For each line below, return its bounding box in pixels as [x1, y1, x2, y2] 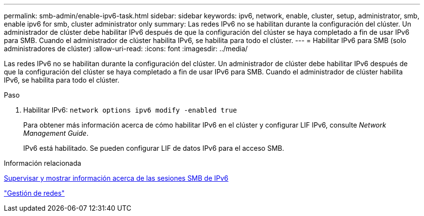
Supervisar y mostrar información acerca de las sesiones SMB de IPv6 [4, 174, 228, 182]
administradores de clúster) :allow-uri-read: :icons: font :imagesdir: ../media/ [4, 44, 248, 53]
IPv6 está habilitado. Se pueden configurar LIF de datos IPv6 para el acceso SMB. [23, 144, 285, 152]
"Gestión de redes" [4, 189, 65, 197]
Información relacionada [4, 159, 81, 167]
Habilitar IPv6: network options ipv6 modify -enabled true [23, 106, 237, 114]
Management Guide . [23, 129, 89, 137]
